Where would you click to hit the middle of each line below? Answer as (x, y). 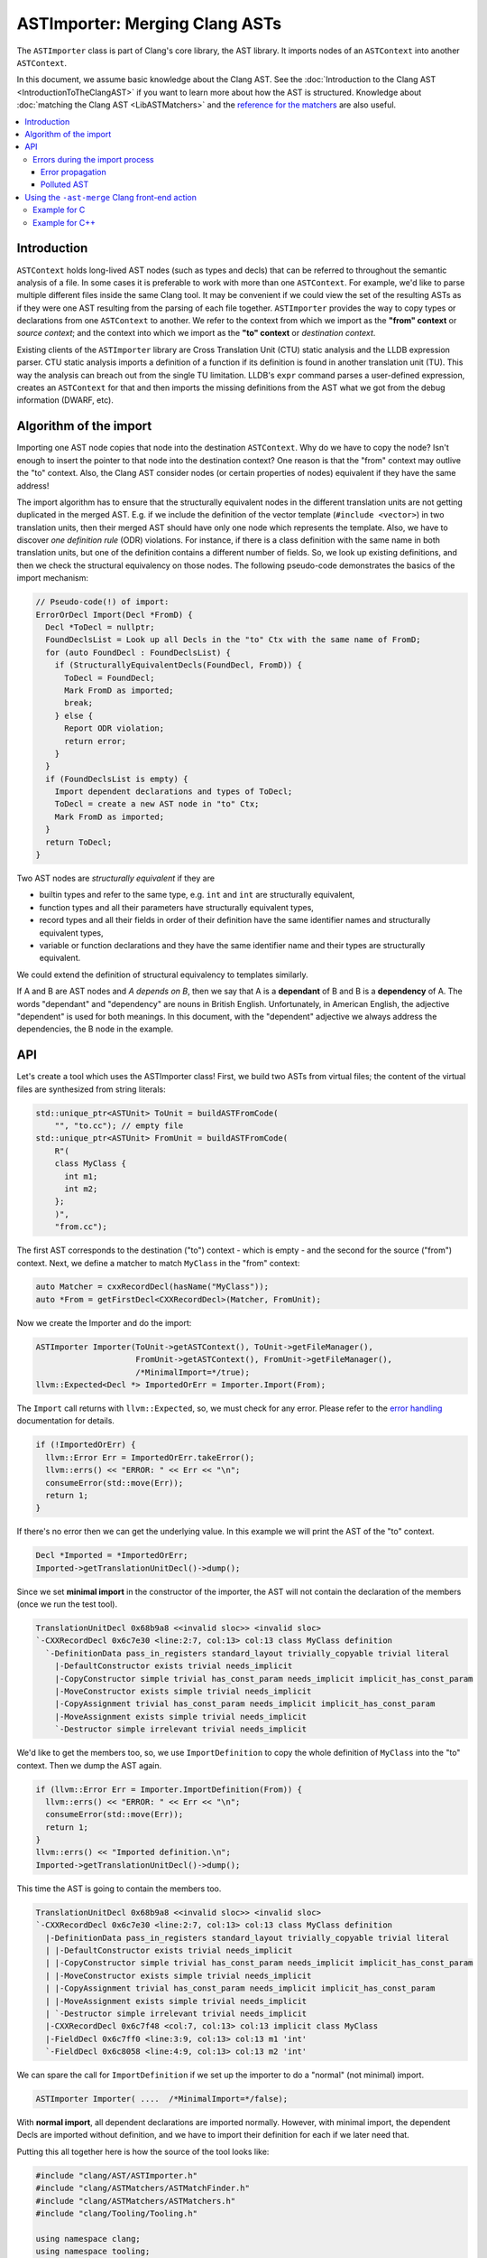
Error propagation (74, 173)
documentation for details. (65, 1421)
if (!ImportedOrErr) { (86, 1445)
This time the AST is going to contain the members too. (119, 1889)
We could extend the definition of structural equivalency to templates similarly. (162, 975)
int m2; (81, 1189)
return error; (95, 741)
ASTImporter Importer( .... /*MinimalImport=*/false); (162, 2099)
